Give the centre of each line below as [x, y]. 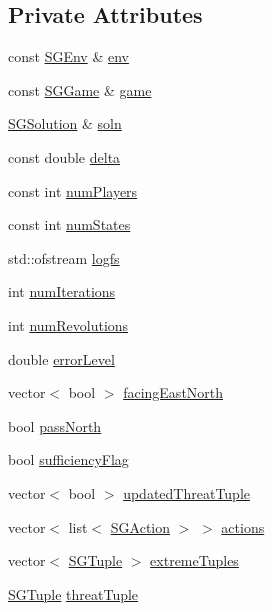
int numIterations [62, 291]
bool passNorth [55, 425]
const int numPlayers [73, 190]
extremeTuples [194, 560]
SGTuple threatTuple [73, 593]
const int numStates [69, 224]
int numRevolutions [68, 324]
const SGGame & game [80, 89]
